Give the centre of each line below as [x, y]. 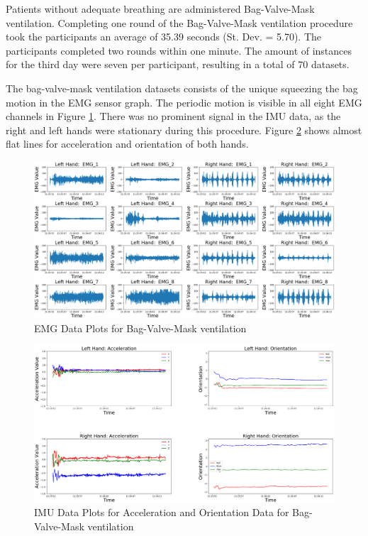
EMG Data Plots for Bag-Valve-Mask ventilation [140, 328]
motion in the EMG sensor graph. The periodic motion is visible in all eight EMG [184, 102]
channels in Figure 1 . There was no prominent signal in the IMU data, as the [173, 116]
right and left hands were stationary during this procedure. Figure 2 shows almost [184, 130]
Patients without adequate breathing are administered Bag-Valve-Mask [160, 9]
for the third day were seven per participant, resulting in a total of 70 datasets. [178, 64]
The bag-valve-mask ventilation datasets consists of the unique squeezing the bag [182, 88]
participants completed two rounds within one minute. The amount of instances [179, 50]
